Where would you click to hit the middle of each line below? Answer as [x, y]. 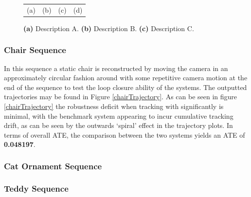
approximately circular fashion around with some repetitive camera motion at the [126, 78]
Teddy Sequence [36, 188]
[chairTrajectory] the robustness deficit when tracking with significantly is [114, 106]
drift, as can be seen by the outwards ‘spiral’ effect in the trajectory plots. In [118, 125]
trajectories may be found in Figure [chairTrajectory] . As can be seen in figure [121, 97]
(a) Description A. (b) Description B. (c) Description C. [109, 28]
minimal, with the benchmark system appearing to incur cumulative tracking [119, 116]
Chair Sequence [35, 50]
